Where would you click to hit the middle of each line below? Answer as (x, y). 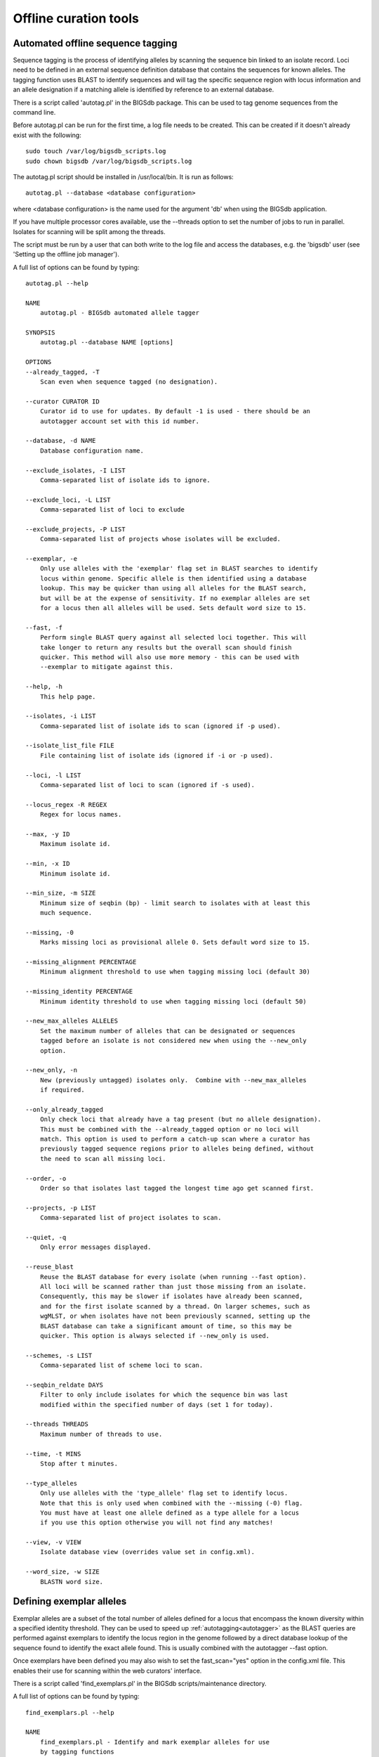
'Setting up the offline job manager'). (66, 254)
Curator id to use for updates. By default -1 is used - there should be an (175, 411)
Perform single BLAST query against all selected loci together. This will (173, 637)
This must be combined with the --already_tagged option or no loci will (169, 1129)
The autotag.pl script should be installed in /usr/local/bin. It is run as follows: (124, 176)
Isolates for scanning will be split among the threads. (89, 231)
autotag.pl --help (57, 284)
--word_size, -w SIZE (62, 1572)
